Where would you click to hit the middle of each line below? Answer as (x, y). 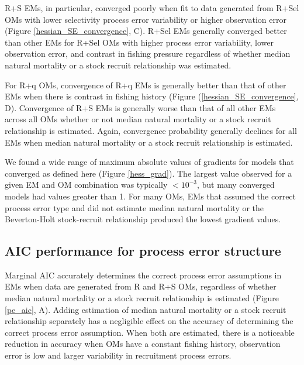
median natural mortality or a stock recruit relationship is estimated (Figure (142, 298)
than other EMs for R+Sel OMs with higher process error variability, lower (139, 42)
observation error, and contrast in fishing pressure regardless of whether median (148, 54)
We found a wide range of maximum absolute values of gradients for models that (149, 162)
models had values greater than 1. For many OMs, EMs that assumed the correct (151, 196)
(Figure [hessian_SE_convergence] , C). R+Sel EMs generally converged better (146, 31)
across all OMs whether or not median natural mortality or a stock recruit (138, 119)
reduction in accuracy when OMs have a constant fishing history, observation (143, 344)
